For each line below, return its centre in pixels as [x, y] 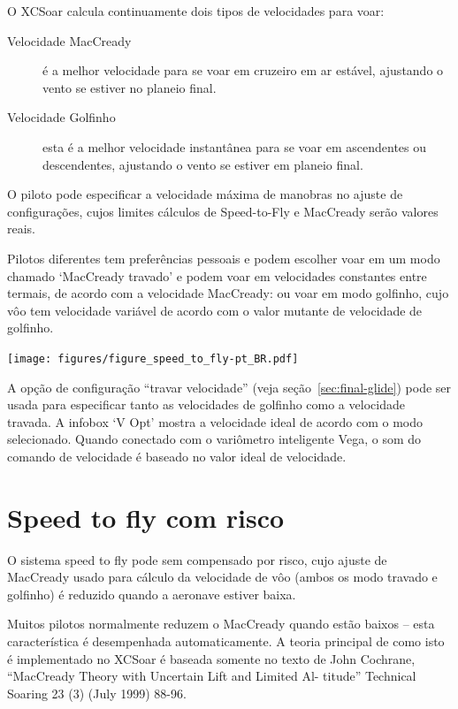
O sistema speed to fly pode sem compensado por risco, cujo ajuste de [197, 559]
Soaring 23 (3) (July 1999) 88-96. [97, 693]
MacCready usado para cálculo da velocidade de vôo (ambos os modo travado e [222, 577]
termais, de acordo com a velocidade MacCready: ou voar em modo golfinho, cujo [228, 293]
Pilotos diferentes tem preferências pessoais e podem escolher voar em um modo [224, 258]
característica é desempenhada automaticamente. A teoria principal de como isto [226, 641]
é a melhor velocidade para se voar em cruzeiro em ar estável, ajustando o [243, 70]
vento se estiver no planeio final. [130, 87]
